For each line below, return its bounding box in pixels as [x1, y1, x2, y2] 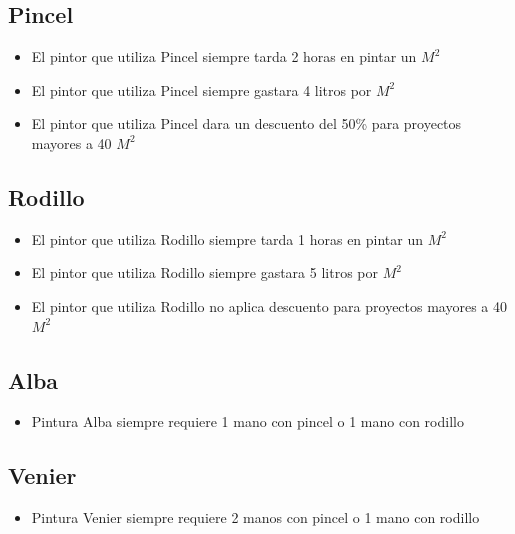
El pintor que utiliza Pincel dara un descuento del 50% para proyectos [31, 113, 462, 134]
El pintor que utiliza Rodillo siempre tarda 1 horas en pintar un [31, 228, 424, 249]
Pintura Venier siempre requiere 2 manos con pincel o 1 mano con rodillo [31, 507, 480, 528]
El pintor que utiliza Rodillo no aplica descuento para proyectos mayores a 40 [31, 295, 508, 316]
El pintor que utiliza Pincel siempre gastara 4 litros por [31, 79, 372, 100]
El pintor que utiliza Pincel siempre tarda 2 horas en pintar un [31, 46, 417, 67]
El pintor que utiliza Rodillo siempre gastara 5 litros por [31, 262, 378, 283]
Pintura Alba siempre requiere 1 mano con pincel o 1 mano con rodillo [31, 411, 464, 432]
